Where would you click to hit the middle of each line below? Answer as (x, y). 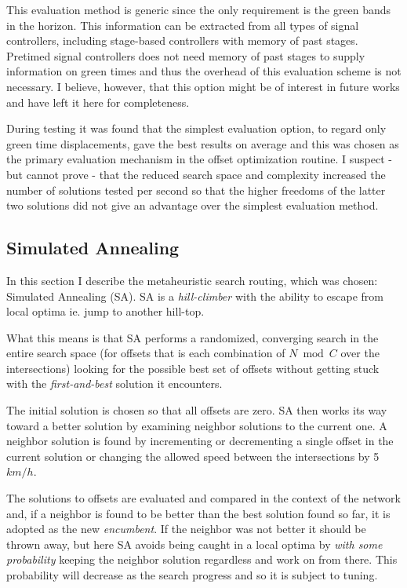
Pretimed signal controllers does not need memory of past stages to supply (186, 55)
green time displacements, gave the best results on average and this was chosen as (203, 143)
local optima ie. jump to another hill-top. (105, 311)
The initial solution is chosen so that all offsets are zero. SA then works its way (197, 410)
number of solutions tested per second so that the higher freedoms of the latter (196, 190)
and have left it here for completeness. (98, 102)
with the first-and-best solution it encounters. (114, 383)
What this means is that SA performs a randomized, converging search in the (193, 337)
